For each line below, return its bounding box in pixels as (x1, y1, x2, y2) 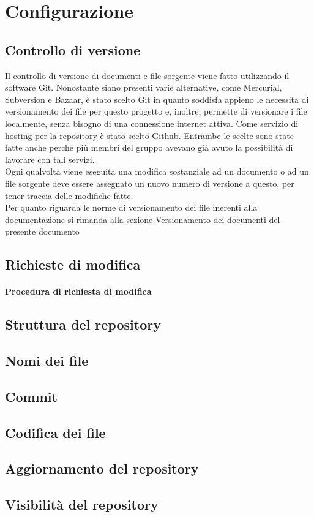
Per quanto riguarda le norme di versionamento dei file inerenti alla (5, 201, 258, 214)
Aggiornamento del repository (5, 459, 199, 478)
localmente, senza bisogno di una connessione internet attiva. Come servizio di (5, 116, 299, 129)
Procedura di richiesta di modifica (5, 285, 152, 298)
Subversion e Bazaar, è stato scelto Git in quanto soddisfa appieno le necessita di (5, 92, 309, 105)
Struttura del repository (5, 315, 161, 334)
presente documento (5, 225, 80, 238)
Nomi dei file (5, 351, 89, 370)
